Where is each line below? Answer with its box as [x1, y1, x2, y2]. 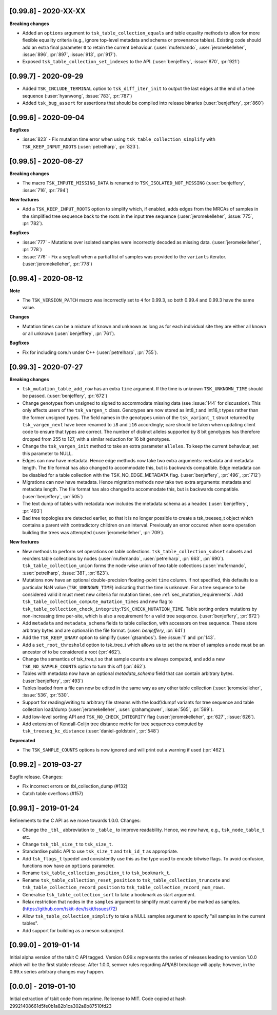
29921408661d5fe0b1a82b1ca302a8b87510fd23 [9, 1003, 112, 1009]
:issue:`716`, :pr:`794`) [22, 187, 69, 193]
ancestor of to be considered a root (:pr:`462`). [22, 649, 122, 655]
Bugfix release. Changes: [9, 774, 63, 780]
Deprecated [9, 737, 35, 743]
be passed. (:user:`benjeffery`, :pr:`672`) [22, 393, 108, 399]
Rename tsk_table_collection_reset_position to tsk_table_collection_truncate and [22, 877, 230, 883]
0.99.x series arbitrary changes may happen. [9, 969, 105, 975]
